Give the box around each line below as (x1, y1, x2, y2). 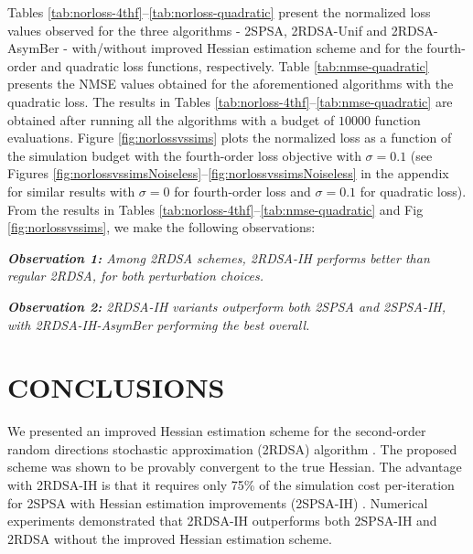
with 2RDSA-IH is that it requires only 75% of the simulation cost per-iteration (7, 475, 455, 494)
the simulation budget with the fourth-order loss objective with (7, 145, 361, 165)
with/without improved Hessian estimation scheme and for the (71, 38, 423, 58)
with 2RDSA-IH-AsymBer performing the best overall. (7, 314, 310, 334)
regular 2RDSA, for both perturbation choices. (7, 266, 264, 285)
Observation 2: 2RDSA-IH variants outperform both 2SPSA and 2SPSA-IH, (7, 296, 446, 315)
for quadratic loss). (360, 181, 467, 200)
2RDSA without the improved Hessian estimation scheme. (7, 528, 332, 548)
